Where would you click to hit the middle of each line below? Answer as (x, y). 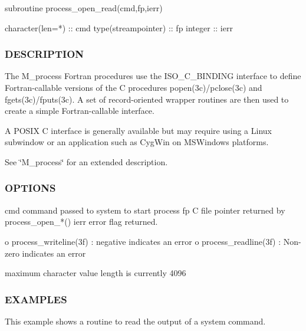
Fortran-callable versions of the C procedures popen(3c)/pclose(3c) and (134, 87)
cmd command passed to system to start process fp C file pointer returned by (145, 210)
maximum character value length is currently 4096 (96, 273)
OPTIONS (30, 188)
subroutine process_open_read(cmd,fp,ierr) (84, 8)
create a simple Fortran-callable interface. (80, 111)
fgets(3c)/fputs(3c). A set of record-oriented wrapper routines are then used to (147, 99)
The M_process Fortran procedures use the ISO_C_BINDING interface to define (153, 76)
